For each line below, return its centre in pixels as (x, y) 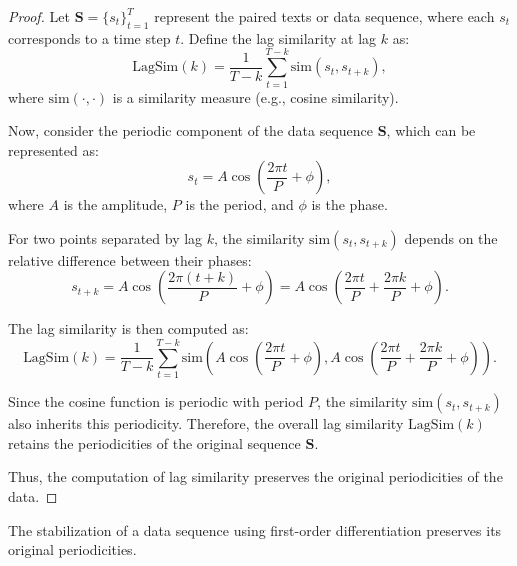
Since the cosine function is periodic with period (156, 401)
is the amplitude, (115, 204)
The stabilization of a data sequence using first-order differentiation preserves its (255, 529)
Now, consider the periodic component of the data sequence (190, 130)
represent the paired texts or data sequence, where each (324, 16)
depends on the (451, 237)
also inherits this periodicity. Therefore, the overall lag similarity (206, 423)
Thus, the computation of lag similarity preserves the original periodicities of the (255, 476)
